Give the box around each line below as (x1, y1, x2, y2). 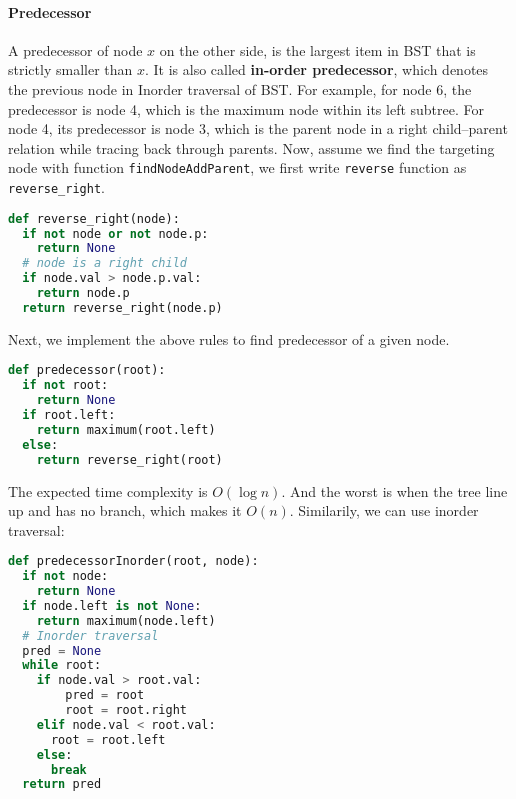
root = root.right (65, 703, 187, 718)
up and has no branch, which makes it (8, 500, 242, 521)
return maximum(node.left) (36, 613, 216, 628)
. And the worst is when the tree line (281, 480, 508, 501)
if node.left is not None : (22, 598, 202, 613)
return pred (22, 777, 102, 792)
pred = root (65, 688, 145, 703)
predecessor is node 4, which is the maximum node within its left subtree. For (8, 98, 485, 119)
